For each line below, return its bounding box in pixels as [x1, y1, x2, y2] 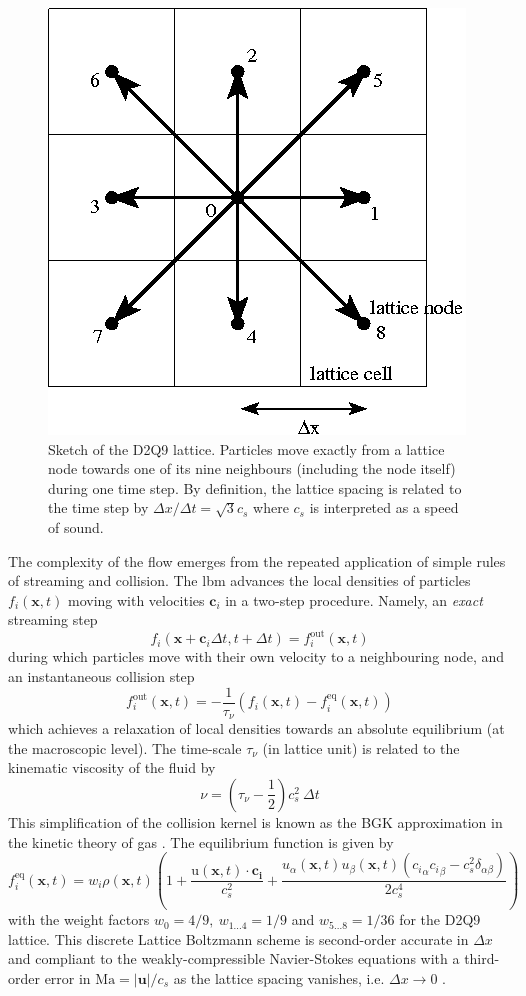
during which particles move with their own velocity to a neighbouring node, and [8, 646, 505, 667]
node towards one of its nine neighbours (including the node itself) [48, 458, 456, 479]
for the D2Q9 [399, 909, 481, 930]
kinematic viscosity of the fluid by [8, 757, 216, 778]
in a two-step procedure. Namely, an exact [225, 589, 483, 610]
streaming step [8, 609, 98, 630]
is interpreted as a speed [309, 497, 459, 518]
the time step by [48, 497, 149, 518]
